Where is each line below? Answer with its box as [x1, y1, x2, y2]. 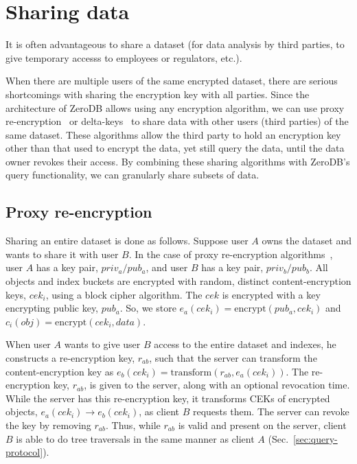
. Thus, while [106, 417, 161, 432]
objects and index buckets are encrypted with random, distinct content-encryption [5, 274, 352, 288]
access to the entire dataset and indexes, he [154, 337, 336, 351]
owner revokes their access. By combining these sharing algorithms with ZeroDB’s [5, 154, 350, 168]
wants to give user [64, 337, 141, 351]
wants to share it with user [5, 246, 119, 261]
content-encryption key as [5, 364, 114, 378]
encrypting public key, [5, 301, 99, 315]
